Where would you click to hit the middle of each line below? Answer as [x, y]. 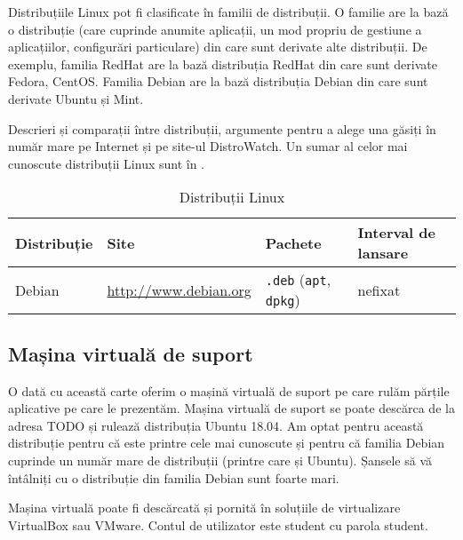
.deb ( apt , [298, 280]
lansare [383, 253]
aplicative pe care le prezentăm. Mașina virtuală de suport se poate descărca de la [231, 408]
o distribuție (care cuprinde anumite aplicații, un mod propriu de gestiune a [215, 29]
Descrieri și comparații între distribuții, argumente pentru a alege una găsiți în [222, 128]
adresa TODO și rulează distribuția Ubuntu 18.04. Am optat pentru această [216, 425]
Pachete [293, 242]
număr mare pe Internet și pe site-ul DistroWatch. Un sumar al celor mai [208, 146]
